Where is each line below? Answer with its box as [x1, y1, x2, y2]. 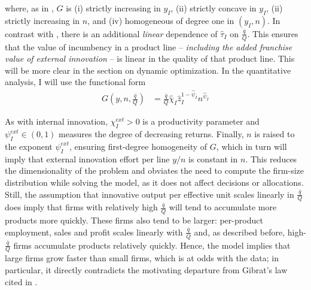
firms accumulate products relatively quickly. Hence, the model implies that [13, 238, 291, 251]
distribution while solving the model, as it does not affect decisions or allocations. [5, 176, 304, 188]
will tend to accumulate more [169, 201, 277, 213]
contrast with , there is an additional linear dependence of [5, 27, 218, 40]
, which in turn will [216, 140, 287, 152]
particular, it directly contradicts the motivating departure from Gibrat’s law [5, 264, 288, 276]
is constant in [188, 152, 238, 165]
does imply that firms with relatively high [5, 201, 158, 213]
